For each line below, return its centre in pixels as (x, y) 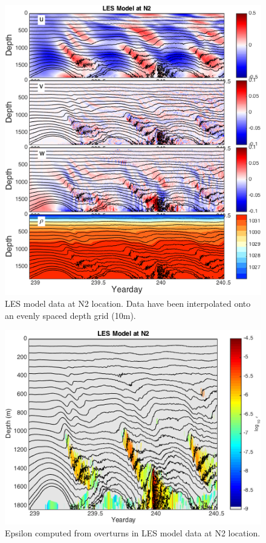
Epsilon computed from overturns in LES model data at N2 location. (133, 532)
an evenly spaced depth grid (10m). (70, 315)
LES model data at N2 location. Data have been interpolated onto (128, 303)
